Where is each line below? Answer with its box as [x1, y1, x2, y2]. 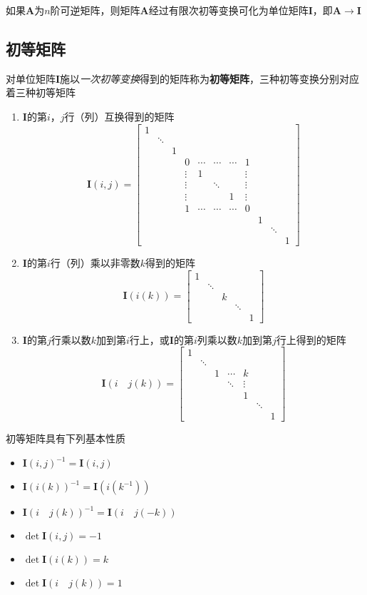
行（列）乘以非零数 [50, 255, 140, 270]
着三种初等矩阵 [6, 85, 76, 100]
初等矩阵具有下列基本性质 [6, 431, 125, 446]
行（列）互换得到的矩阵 [64, 108, 175, 123]
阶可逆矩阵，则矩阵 [50, 3, 140, 17]
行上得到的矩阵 [276, 332, 346, 347]
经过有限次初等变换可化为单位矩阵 [148, 3, 309, 17]
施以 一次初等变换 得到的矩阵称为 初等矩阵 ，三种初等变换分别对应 [60, 71, 360, 86]
